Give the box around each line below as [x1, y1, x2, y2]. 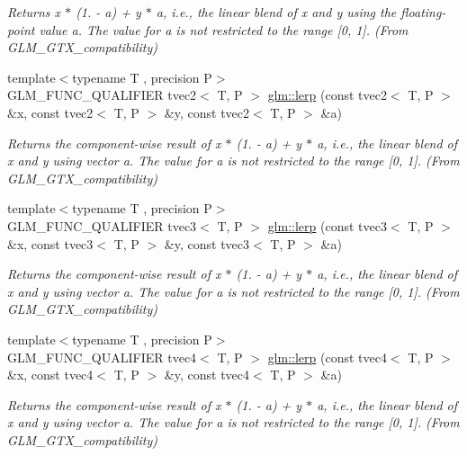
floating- [400, 3, 446, 21]
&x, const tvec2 [7, 103, 94, 121]
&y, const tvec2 [164, 103, 250, 121]
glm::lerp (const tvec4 [267, 347, 387, 366]
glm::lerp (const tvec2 [267, 85, 387, 104]
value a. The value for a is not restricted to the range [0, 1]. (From [39, 20, 409, 39]
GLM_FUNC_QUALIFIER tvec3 [7, 216, 197, 235]
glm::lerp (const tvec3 [267, 216, 387, 235]
